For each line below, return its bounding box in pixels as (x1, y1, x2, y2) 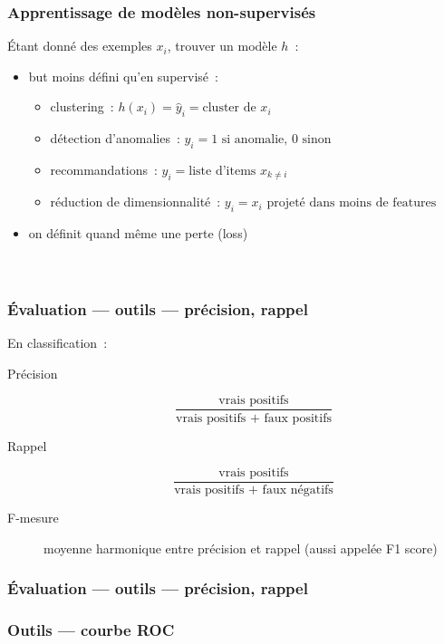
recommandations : (50, 160, 158, 178)
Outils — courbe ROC (7, 619, 175, 641)
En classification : (7, 333, 108, 352)
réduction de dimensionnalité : (50, 192, 221, 211)
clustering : (50, 97, 114, 116)
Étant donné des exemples (7, 36, 152, 55)
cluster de (202, 101, 256, 115)
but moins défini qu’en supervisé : (28, 66, 218, 85)
